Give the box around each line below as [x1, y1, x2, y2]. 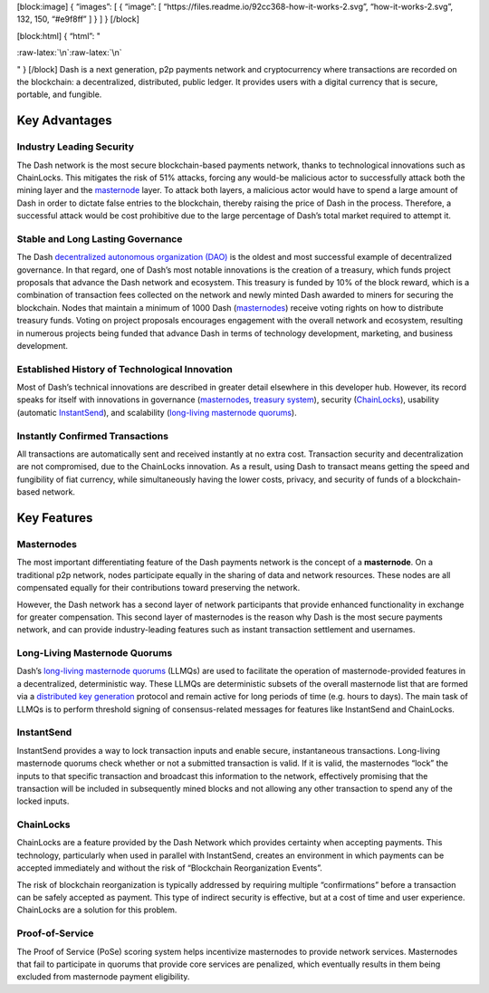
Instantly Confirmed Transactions [16, 429, 169, 442]
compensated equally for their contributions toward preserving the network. [16, 583, 301, 593]
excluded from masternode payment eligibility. [16, 971, 190, 982]
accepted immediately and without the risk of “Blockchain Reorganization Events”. [16, 863, 323, 873]
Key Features [16, 510, 93, 525]
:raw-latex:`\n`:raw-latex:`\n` [16, 47, 122, 58]
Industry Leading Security [16, 140, 135, 153]
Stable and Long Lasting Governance [16, 232, 183, 245]
